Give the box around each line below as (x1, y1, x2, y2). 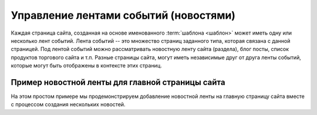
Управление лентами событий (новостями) (11, 9, 236, 22)
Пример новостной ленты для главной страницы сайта (11, 77, 225, 87)
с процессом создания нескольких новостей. (11, 101, 126, 108)
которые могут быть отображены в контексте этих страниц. (11, 62, 162, 69)
